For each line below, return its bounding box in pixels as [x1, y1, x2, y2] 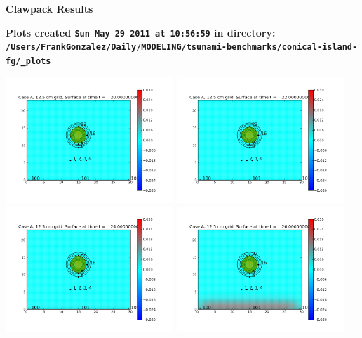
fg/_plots [6, 56, 51, 66]
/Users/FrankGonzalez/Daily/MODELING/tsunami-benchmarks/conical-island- [6, 42, 358, 53]
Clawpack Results [6, 1, 93, 15]
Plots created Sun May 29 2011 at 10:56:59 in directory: [6, 25, 276, 39]
